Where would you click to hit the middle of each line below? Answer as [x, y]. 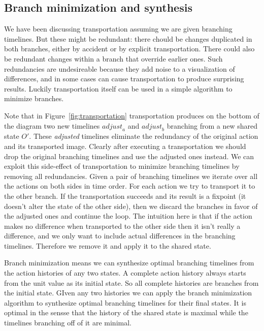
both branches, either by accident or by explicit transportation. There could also [129, 49]
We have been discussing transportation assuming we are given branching [118, 29]
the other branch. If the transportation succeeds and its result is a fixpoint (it [125, 195]
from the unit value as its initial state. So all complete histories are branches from [131, 282]
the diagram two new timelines [52, 125]
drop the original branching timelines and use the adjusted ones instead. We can [129, 156]
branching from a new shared [212, 125]
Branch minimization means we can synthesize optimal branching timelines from [129, 263]
